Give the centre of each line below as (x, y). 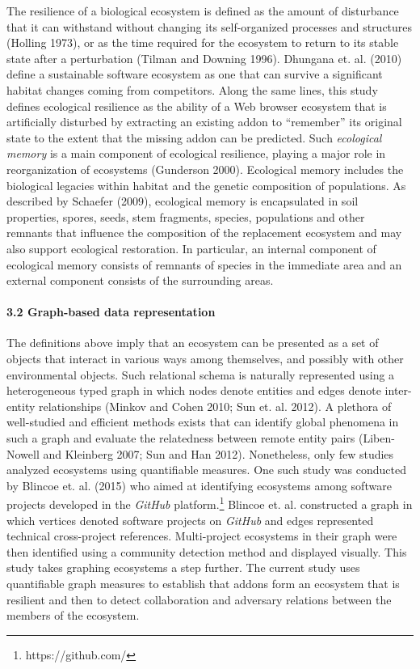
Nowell (23, 453)
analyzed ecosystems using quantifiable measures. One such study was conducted (206, 470)
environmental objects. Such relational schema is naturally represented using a (201, 374)
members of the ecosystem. (73, 615)
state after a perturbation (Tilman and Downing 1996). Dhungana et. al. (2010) (204, 58)
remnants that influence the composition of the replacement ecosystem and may (204, 233)
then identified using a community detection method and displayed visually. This (207, 551)
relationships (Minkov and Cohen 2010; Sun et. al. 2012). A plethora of (215, 406)
